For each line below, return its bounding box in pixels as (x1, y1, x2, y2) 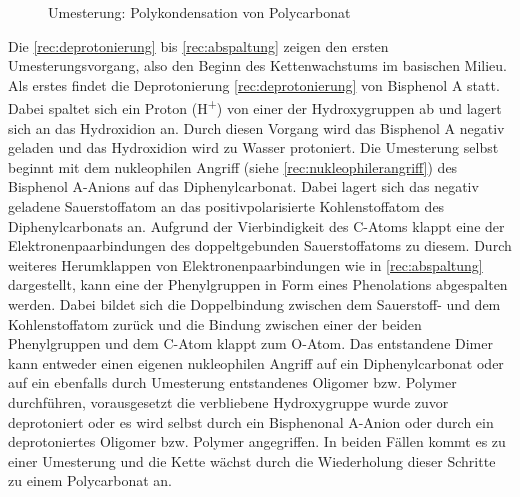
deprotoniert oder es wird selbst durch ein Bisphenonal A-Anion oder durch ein (8, 411, 494, 432)
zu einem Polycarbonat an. (8, 470, 172, 491)
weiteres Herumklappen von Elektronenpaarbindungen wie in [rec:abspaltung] (8, 254, 483, 275)
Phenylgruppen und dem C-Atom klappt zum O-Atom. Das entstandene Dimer (8, 333, 493, 354)
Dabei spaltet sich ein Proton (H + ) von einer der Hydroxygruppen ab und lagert (8, 95, 502, 119)
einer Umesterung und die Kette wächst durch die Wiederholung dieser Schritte (8, 450, 496, 471)
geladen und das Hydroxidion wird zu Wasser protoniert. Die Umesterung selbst (8, 137, 499, 158)
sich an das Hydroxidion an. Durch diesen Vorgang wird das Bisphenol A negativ (8, 117, 505, 138)
